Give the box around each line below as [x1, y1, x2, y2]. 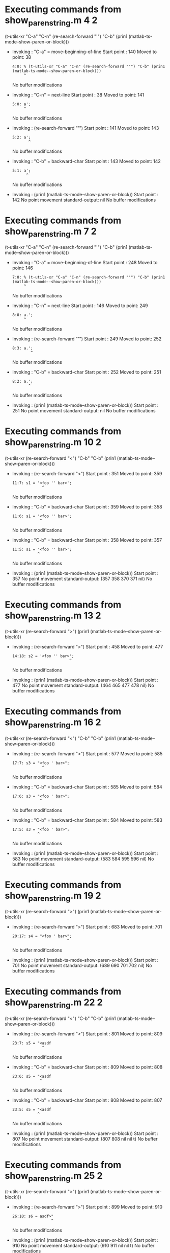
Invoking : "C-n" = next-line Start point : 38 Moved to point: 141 [12, 91, 145, 98]
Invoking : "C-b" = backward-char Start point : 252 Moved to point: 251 [12, 369, 161, 375]
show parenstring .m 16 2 [5, 716, 101, 730]
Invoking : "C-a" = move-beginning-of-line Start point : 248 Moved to [12, 260, 158, 266]
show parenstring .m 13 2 [5, 610, 101, 623]
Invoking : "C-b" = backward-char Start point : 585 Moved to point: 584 [12, 783, 162, 790]
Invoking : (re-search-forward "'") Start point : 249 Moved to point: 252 [12, 336, 162, 342]
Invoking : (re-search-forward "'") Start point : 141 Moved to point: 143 [12, 125, 159, 131]
